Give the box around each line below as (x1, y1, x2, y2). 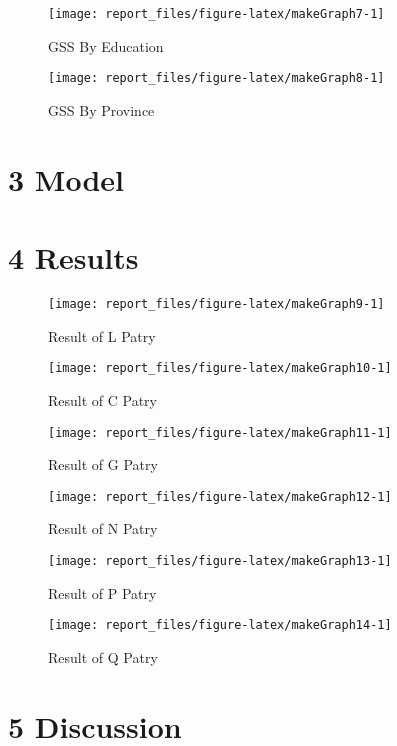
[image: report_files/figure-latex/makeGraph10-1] (48, 361, 392, 376)
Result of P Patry (48, 582, 157, 603)
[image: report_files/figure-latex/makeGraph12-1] (48, 489, 392, 504)
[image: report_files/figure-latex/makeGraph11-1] (48, 425, 392, 440)
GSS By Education (48, 35, 164, 56)
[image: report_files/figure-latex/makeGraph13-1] (48, 554, 392, 568)
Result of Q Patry (48, 646, 158, 667)
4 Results (8, 237, 139, 278)
